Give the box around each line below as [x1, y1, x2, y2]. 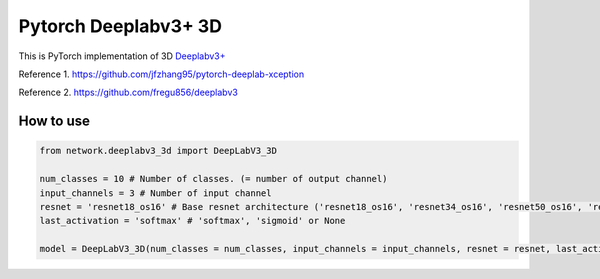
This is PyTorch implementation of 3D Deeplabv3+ [18, 50, 226, 62]
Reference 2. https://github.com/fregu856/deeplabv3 [18, 86, 239, 99]
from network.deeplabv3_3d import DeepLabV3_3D [39, 145, 277, 157]
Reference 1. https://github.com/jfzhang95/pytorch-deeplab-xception [18, 68, 305, 80]
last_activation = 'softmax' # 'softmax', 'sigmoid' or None [39, 215, 346, 227]
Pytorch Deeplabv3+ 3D [18, 15, 222, 37]
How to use [18, 113, 90, 130]
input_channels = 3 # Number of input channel [39, 187, 272, 199]
